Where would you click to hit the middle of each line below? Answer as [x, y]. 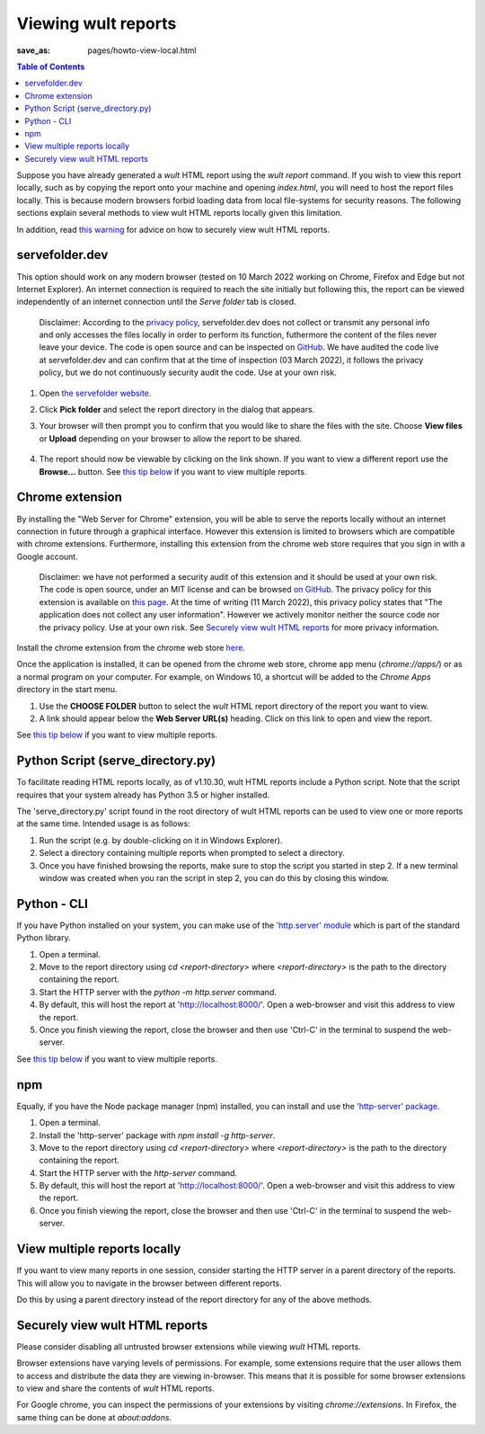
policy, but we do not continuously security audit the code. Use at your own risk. [188, 372]
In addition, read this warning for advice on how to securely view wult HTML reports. [173, 229]
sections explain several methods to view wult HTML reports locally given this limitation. [180, 213]
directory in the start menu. [67, 690]
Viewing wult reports [97, 23]
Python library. [44, 938]
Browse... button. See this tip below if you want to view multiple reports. [173, 471]
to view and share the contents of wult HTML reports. [115, 1388]
